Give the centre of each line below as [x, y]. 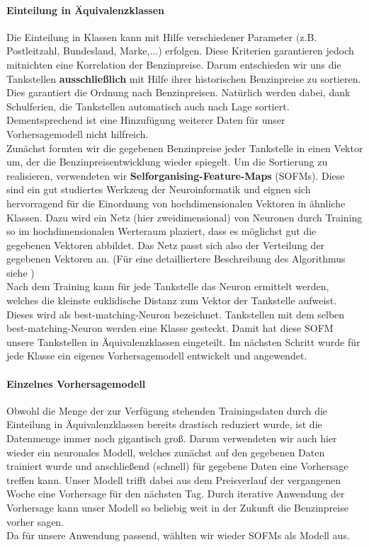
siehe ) [21, 272]
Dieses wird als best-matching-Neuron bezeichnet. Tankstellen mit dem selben [176, 314]
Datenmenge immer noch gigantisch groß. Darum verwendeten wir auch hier [172, 438]
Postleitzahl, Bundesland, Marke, [78, 51]
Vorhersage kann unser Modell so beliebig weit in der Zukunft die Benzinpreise [177, 507]
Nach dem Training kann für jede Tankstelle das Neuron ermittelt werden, [168, 286]
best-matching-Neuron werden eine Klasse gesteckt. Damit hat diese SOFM [170, 328]
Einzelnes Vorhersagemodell [76, 383]
